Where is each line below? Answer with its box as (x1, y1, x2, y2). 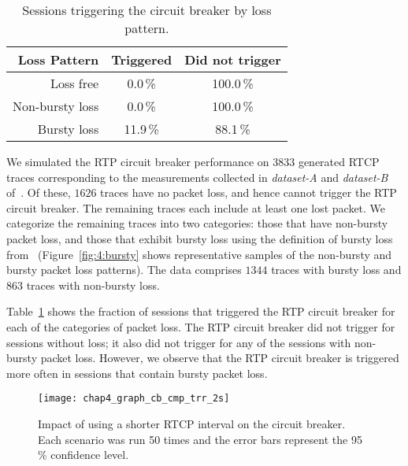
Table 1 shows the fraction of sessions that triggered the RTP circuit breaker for (6, 303, 395, 320)
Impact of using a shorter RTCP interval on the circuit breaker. (38, 415, 346, 431)
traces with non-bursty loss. (26, 276, 160, 293)
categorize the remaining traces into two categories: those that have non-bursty (6, 215, 388, 231)
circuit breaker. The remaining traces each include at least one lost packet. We (6, 199, 386, 216)
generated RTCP (298, 153, 380, 169)
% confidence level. (38, 446, 129, 463)
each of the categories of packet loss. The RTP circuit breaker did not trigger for (6, 318, 395, 335)
